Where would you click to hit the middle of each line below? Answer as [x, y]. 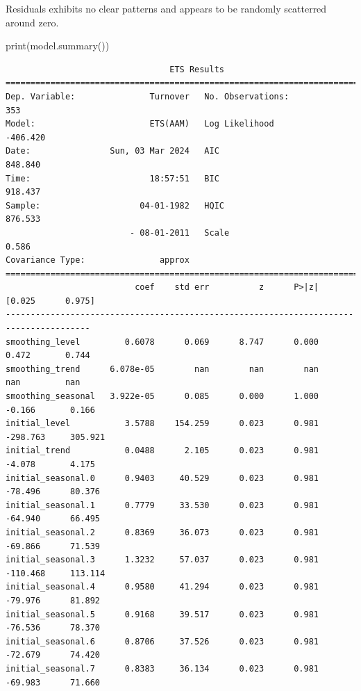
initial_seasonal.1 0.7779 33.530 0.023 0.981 [162, 505]
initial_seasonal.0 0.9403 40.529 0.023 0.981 [162, 478]
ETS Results [197, 69]
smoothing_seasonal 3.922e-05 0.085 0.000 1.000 [162, 397]
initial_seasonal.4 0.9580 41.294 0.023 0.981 [162, 587]
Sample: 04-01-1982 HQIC [115, 205]
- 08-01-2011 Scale [179, 233]
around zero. [32, 22]
